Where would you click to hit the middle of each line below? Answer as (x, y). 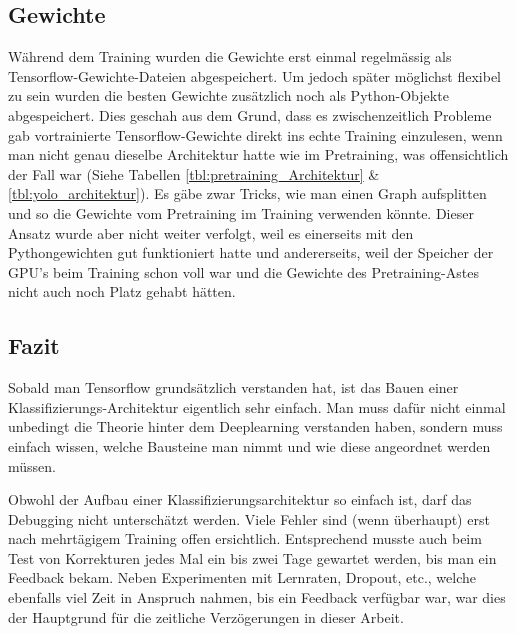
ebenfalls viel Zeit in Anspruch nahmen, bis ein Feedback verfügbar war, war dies (257, 597)
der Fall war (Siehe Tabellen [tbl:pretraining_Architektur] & (194, 173)
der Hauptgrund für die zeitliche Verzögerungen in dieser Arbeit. (206, 616)
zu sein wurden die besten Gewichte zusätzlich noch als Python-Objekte (228, 95)
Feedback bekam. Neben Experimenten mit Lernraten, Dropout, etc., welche (242, 577)
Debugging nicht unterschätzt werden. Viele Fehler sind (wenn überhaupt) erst (249, 518)
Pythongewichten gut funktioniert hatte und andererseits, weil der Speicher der (251, 252)
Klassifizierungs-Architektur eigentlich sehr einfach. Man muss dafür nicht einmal (257, 406)
